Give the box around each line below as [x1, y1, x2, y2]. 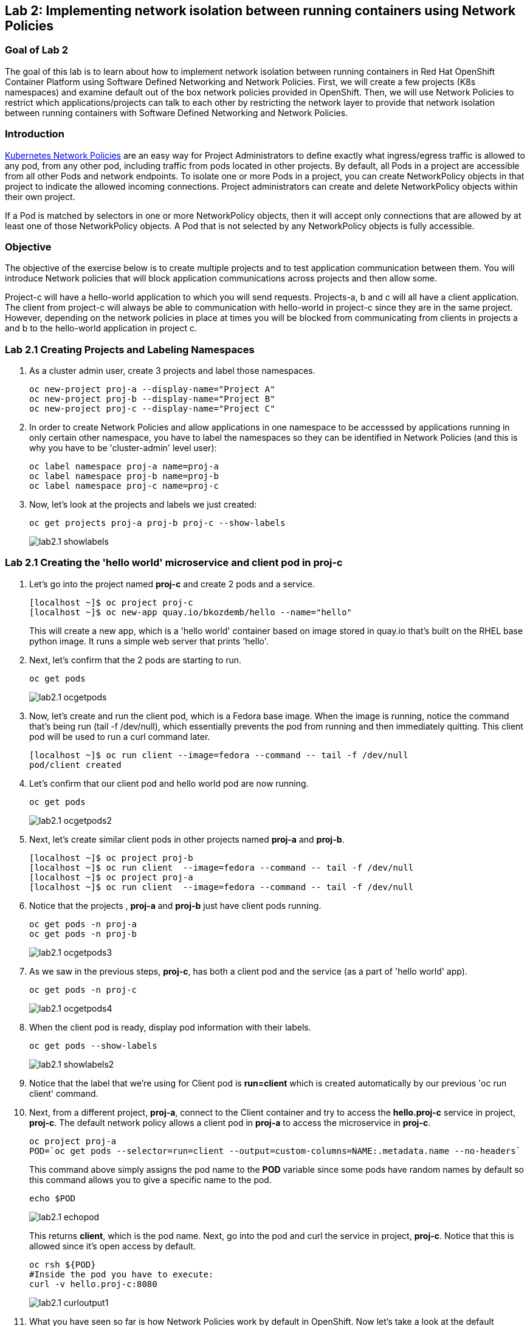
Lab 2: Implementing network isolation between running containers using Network [5, 3, 516, 18]
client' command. [29, 1088, 98, 1099]
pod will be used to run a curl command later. [29, 731, 210, 742]
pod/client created [29, 759, 122, 770]
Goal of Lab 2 [5, 44, 68, 57]
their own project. [5, 191, 75, 202]
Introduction [5, 128, 64, 140]
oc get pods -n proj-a [29, 919, 137, 929]
